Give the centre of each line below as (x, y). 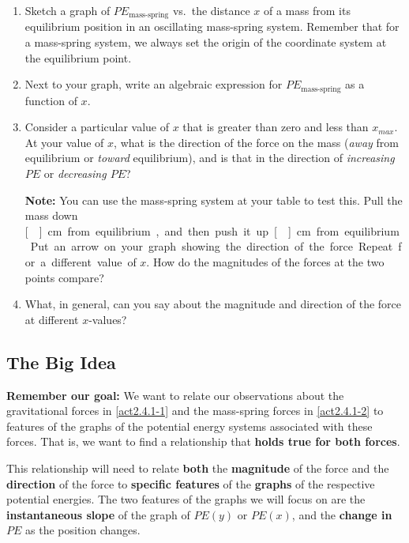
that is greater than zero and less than (276, 127)
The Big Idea (61, 362)
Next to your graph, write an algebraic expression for (154, 84)
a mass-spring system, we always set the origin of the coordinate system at (206, 42)
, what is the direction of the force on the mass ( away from (256, 142)
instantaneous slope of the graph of (98, 514)
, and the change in (342, 514)
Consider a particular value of (97, 127)
